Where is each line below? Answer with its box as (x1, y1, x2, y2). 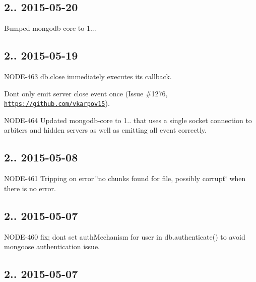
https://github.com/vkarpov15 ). (4, 98, 110, 108)
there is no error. (4, 183, 56, 193)
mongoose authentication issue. (4, 241, 100, 252)
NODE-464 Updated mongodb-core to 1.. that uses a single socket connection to (4, 115, 252, 125)
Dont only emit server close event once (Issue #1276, (4, 88, 168, 98)
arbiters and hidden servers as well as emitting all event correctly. (4, 125, 207, 135)
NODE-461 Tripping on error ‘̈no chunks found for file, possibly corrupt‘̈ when (4, 173, 246, 184)
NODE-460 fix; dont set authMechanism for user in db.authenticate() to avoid (4, 231, 245, 242)
